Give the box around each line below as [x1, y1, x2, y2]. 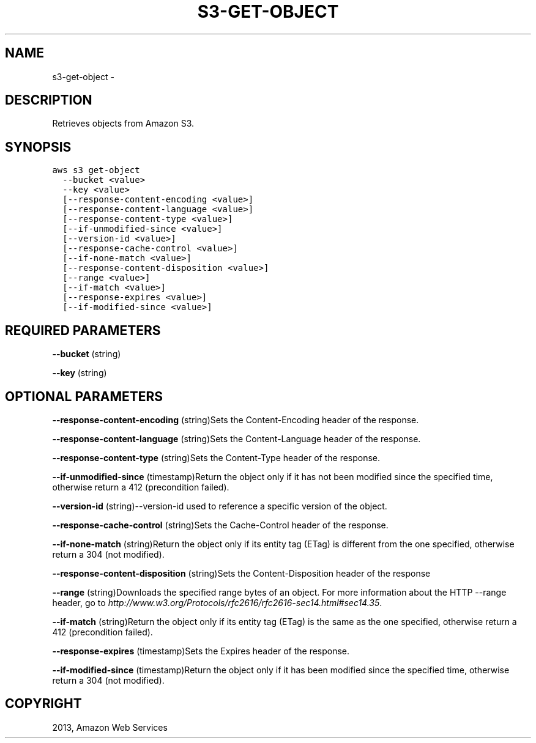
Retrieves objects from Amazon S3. [52, 118, 195, 129]
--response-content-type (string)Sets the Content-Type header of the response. [52, 452, 381, 463]
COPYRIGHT [5, 696, 82, 712]
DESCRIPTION [5, 92, 92, 108]
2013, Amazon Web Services [52, 722, 168, 733]
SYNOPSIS [5, 139, 72, 155]
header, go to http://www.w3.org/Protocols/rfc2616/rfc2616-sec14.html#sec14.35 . [52, 597, 382, 608]
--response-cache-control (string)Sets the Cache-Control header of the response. [52, 519, 389, 530]
